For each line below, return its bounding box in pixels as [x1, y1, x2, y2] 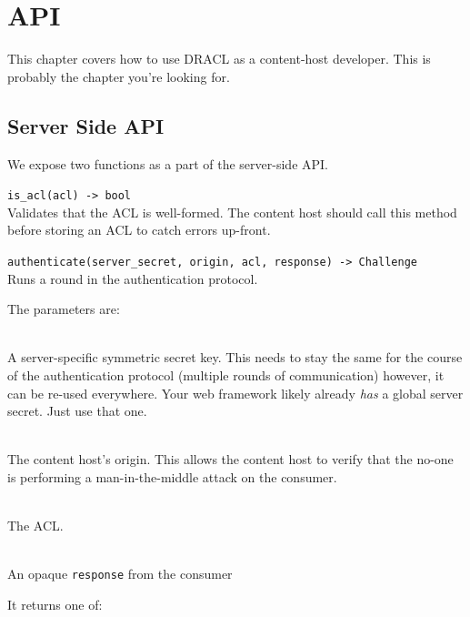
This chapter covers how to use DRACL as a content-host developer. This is [7, 49, 431, 68]
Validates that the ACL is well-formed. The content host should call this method [7, 202, 457, 221]
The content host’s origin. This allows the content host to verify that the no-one [7, 450, 454, 469]
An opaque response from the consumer [7, 564, 233, 583]
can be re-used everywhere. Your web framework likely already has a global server [7, 383, 464, 402]
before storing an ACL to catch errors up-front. [7, 220, 271, 239]
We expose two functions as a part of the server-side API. [7, 154, 328, 173]
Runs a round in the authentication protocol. [7, 268, 258, 288]
